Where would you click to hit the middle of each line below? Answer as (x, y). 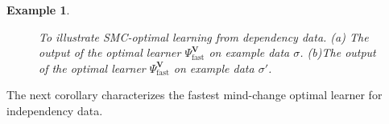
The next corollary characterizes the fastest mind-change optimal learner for (194, 95)
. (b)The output (338, 52)
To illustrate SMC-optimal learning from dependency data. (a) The (204, 36)
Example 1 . (38, 10)
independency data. (55, 110)
